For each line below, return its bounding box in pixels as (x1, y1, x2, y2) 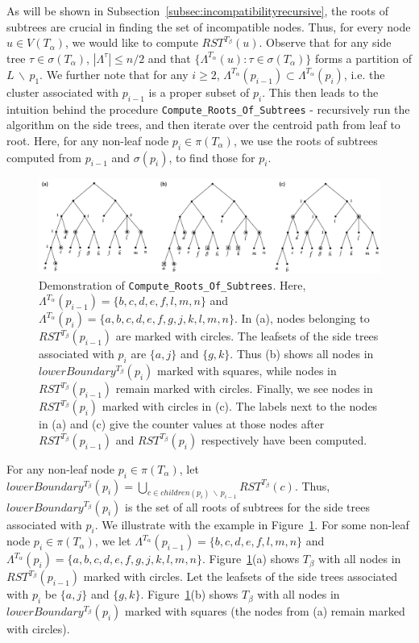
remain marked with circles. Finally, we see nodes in (115, 380, 373, 397)
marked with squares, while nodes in (157, 362, 337, 379)
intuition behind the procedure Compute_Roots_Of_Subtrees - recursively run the (6, 100, 410, 117)
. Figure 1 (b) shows (140, 586, 239, 603)
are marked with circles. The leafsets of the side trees (115, 328, 379, 344)
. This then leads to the (262, 83, 379, 100)
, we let (94, 532, 131, 549)
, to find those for (168, 148, 255, 165)
